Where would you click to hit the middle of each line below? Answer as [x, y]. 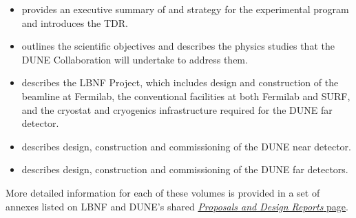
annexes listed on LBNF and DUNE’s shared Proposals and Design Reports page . [177, 206]
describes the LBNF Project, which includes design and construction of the [180, 82]
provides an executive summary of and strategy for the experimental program [185, 9]
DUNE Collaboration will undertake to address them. [135, 59]
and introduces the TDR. [75, 22]
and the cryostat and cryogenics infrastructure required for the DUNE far [177, 109]
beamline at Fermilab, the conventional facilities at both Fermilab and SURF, [186, 96]
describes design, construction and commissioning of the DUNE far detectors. [185, 169]
